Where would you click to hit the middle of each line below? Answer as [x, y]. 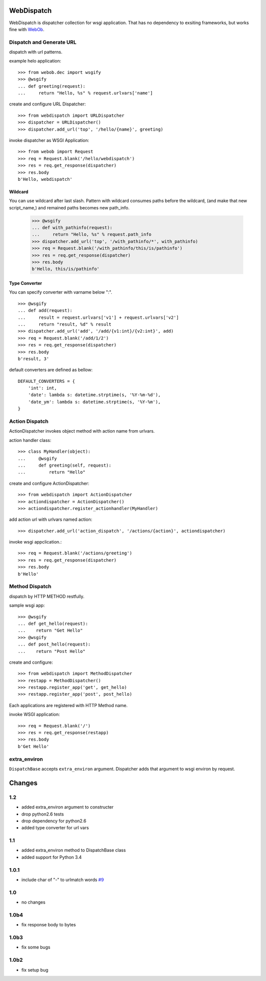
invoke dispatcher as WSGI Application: [49, 140]
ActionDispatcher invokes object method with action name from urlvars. [82, 431]
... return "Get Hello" [50, 630]
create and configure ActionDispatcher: [49, 483]
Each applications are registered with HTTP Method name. [68, 705]
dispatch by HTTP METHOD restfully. [47, 596]
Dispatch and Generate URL [43, 42]
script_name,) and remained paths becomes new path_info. [69, 207]
